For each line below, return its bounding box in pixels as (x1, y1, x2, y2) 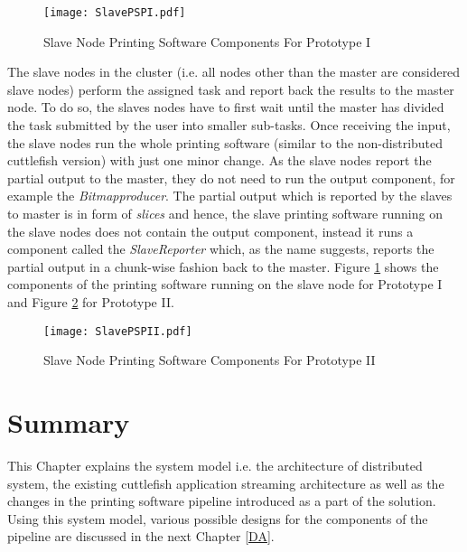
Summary (7, 404, 130, 440)
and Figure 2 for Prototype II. (7, 292, 174, 311)
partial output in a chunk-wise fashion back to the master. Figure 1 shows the (7, 257, 439, 276)
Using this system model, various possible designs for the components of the (7, 509, 428, 528)
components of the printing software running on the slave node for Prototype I (7, 275, 443, 294)
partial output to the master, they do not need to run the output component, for (7, 168, 455, 187)
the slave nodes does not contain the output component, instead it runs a (7, 221, 414, 240)
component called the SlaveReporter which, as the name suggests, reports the (7, 239, 434, 258)
